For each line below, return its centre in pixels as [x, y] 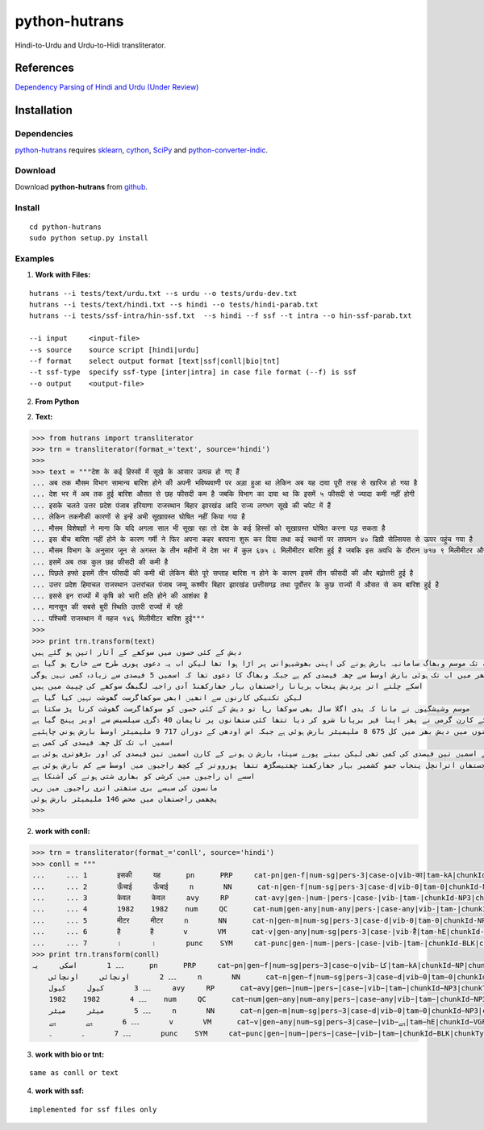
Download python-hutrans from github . [81, 186]
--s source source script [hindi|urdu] [115, 350]
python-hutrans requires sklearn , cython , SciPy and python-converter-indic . [142, 150]
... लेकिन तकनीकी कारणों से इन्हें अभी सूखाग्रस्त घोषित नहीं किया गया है [138, 517]
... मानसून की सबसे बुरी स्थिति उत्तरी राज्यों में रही [107, 607]
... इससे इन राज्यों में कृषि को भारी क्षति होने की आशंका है [120, 596]
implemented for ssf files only [93, 1109]
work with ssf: [60, 1091]
